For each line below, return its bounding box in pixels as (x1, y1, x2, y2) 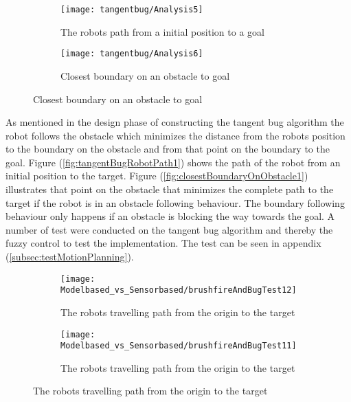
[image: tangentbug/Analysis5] (60, 5, 203, 14)
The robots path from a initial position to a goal (60, 24, 264, 38)
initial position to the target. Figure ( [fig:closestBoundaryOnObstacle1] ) (5, 168, 308, 183)
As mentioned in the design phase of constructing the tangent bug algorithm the (5, 115, 344, 129)
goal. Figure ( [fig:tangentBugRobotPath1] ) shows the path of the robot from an (5, 155, 341, 169)
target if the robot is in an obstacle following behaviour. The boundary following (5, 195, 345, 210)
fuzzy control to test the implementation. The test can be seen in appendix (5, 236, 321, 250)
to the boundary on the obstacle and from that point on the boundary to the (5, 142, 330, 156)
